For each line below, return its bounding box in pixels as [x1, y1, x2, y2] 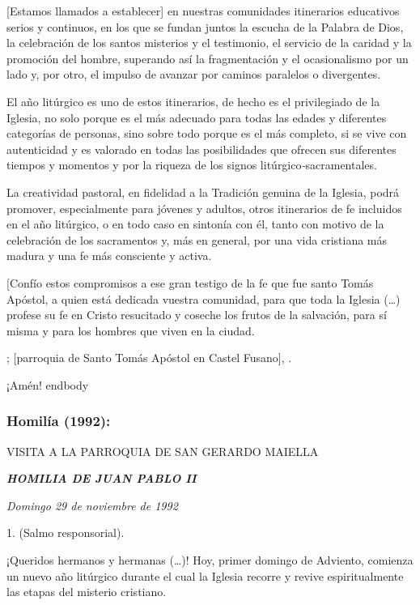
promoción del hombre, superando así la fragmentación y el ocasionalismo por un [6, 49, 409, 66]
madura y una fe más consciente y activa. [6, 247, 212, 264]
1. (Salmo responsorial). [6, 524, 125, 541]
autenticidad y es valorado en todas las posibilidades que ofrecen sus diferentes [6, 140, 397, 157]
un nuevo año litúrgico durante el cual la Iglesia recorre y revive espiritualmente [6, 567, 404, 584]
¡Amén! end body [6, 376, 89, 393]
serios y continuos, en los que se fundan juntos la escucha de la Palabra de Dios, [6, 18, 404, 35]
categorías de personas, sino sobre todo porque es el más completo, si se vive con [6, 125, 407, 142]
